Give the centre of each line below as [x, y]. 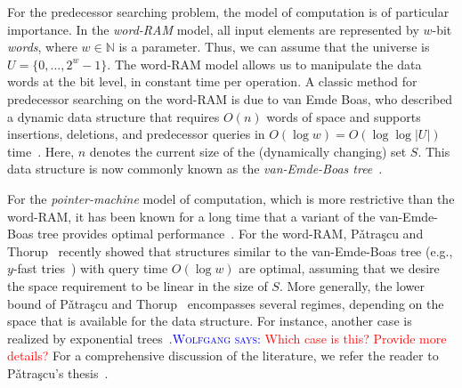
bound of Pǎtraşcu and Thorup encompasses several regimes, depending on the [226, 303]
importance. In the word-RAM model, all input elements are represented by [213, 29]
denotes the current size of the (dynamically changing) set [248, 151]
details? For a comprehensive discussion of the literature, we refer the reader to [223, 356]
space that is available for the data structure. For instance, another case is [210, 321]
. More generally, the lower [352, 285]
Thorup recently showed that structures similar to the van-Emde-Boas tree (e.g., [230, 251]
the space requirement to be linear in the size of [138, 285]
